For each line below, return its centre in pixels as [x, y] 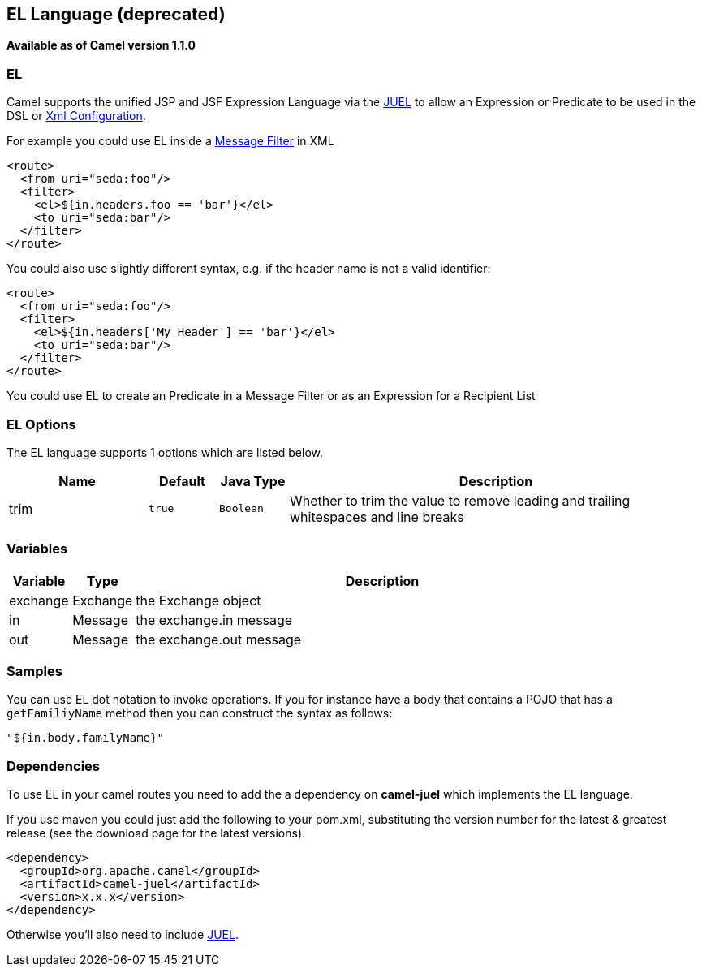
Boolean [241, 509]
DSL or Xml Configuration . [76, 116]
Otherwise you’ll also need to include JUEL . [123, 935]
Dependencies [54, 766]
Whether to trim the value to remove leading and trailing [460, 500]
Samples [34, 672]
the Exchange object [198, 600]
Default [182, 481]
